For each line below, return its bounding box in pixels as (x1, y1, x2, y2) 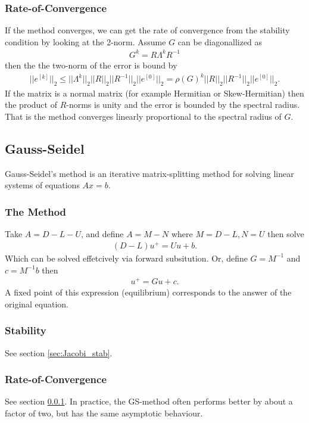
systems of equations (5, 179, 80, 191)
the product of (5, 98, 57, 111)
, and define (80, 228, 124, 240)
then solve (267, 228, 304, 240)
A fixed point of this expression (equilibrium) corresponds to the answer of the (5, 286, 292, 298)
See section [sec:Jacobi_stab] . (5, 346, 113, 359)
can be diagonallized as (177, 35, 263, 48)
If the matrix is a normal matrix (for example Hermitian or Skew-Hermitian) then (5, 86, 304, 99)
